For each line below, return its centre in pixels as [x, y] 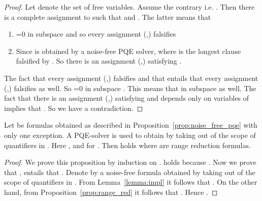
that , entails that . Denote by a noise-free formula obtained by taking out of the [130, 172]
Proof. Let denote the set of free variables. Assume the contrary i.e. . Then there [129, 7]
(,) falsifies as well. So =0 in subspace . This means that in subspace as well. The [130, 88]
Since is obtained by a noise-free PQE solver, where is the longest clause [128, 51]
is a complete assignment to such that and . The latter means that [108, 17]
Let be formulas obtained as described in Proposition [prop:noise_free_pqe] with [131, 125]
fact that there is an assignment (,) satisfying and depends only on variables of [127, 98]
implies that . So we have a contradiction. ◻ [74, 108]
